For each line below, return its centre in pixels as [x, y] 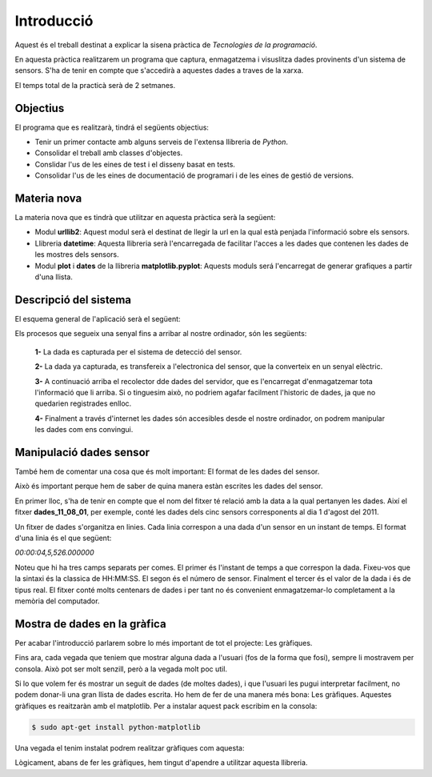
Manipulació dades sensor [82, 452]
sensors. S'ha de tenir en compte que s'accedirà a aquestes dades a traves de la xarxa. [159, 70]
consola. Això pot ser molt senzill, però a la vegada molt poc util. [121, 669]
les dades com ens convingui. [84, 430]
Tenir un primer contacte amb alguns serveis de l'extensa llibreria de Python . [161, 142]
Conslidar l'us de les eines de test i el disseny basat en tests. [135, 164]
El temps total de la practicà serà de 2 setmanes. [95, 85]
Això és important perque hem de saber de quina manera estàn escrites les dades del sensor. [169, 486]
